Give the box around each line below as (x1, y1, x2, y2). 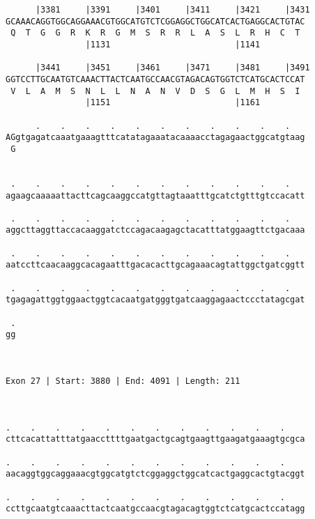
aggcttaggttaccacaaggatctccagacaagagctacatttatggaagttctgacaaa (6, 225, 305, 235)
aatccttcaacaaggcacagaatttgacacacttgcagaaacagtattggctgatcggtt (6, 260, 305, 270)
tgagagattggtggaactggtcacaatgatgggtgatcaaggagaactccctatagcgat (6, 295, 305, 305)
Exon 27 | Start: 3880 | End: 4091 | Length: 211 (6, 376, 240, 386)
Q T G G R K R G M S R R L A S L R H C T (10, 28, 300, 38)
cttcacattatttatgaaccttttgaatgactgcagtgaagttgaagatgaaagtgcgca (6, 434, 305, 444)
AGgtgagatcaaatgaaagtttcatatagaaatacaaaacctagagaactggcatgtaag (6, 132, 305, 143)
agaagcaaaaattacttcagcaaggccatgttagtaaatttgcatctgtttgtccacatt (6, 190, 305, 201)
